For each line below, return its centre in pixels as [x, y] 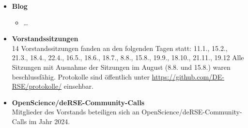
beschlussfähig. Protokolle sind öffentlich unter [81, 76]
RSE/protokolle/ [37, 86]
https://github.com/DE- [188, 76]
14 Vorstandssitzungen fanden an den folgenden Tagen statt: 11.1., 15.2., [120, 48]
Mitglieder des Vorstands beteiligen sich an [76, 112]
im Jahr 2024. [49, 121]
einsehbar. [78, 86]
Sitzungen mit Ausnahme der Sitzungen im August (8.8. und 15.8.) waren [121, 67]
